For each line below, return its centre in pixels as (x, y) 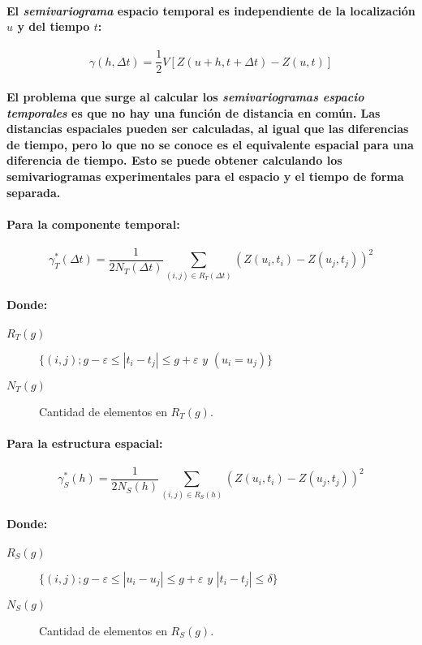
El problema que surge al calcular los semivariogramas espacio (185, 97)
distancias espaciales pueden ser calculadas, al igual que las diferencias (208, 129)
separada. (34, 192)
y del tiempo (54, 26)
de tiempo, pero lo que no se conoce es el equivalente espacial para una (210, 144)
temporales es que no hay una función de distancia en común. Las (194, 112)
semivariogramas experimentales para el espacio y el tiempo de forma (205, 176)
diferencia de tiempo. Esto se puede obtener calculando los (174, 160)
